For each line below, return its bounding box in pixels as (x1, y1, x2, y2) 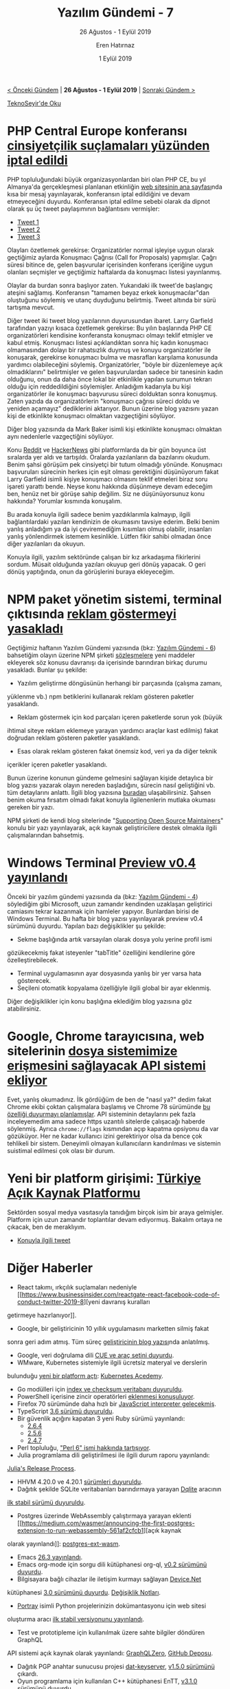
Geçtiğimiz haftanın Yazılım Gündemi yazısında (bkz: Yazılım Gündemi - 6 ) (7, 643, 216, 652)
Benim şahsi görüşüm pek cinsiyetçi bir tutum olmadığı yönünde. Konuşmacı (7, 460, 223, 468)
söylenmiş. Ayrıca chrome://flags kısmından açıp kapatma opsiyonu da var (7, 1124, 219, 1132)
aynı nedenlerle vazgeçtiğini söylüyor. (7, 432, 115, 440)
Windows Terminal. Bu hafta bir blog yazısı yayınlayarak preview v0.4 (7, 914, 203, 922)
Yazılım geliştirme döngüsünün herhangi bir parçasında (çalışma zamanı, (16, 678, 222, 687)
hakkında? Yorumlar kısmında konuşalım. (7, 497, 122, 505)
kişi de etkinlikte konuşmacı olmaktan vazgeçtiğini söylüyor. (7, 411, 176, 419)
